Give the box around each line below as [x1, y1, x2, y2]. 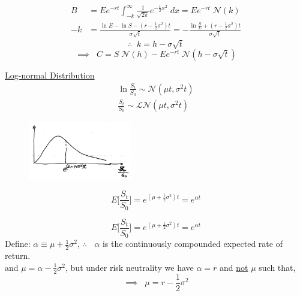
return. [5, 249, 31, 262]
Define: [5, 237, 31, 250]
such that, [259, 261, 296, 273]
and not [220, 261, 248, 273]
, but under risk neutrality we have [65, 261, 194, 273]
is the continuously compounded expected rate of [102, 237, 283, 250]
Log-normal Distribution [5, 69, 95, 81]
